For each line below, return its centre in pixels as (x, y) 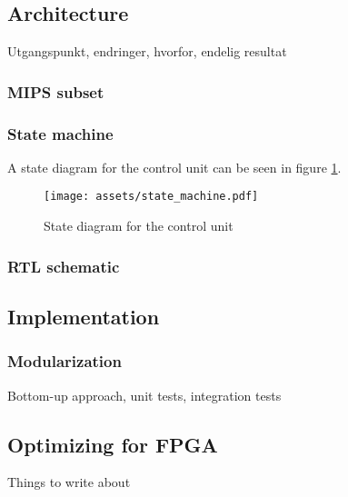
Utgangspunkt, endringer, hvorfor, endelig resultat (147, 51)
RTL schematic (64, 266)
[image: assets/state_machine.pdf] (151, 197)
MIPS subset (56, 91)
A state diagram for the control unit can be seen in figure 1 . (174, 167)
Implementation (84, 316)
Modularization (65, 361)
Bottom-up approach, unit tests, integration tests (144, 395)
